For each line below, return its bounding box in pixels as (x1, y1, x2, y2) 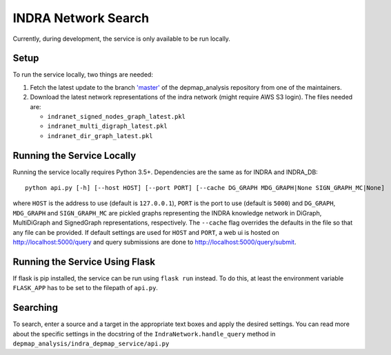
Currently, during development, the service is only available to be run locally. (12, 35, 231, 43)
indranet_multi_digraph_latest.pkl (47, 122, 168, 131)
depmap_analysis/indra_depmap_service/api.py (12, 340, 170, 348)
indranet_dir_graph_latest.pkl (47, 132, 153, 140)
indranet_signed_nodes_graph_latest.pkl (47, 113, 186, 121)
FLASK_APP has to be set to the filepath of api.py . (12, 284, 159, 292)
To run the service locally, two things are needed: (12, 70, 153, 79)
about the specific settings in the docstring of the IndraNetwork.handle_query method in (12, 329, 276, 338)
